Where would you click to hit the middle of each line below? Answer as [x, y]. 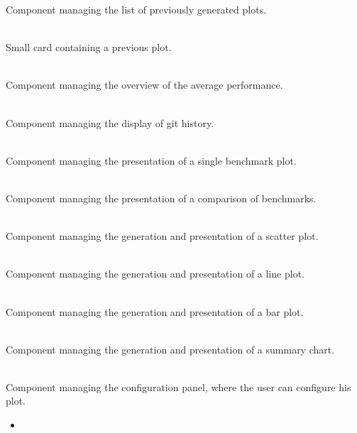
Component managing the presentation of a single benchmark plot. [151, 160]
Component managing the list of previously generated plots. [136, 9]
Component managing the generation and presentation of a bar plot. [155, 311]
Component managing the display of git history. [110, 122]
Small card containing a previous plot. [89, 47]
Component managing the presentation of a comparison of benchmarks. [161, 198]
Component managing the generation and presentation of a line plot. [155, 274]
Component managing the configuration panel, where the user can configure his [178, 387]
